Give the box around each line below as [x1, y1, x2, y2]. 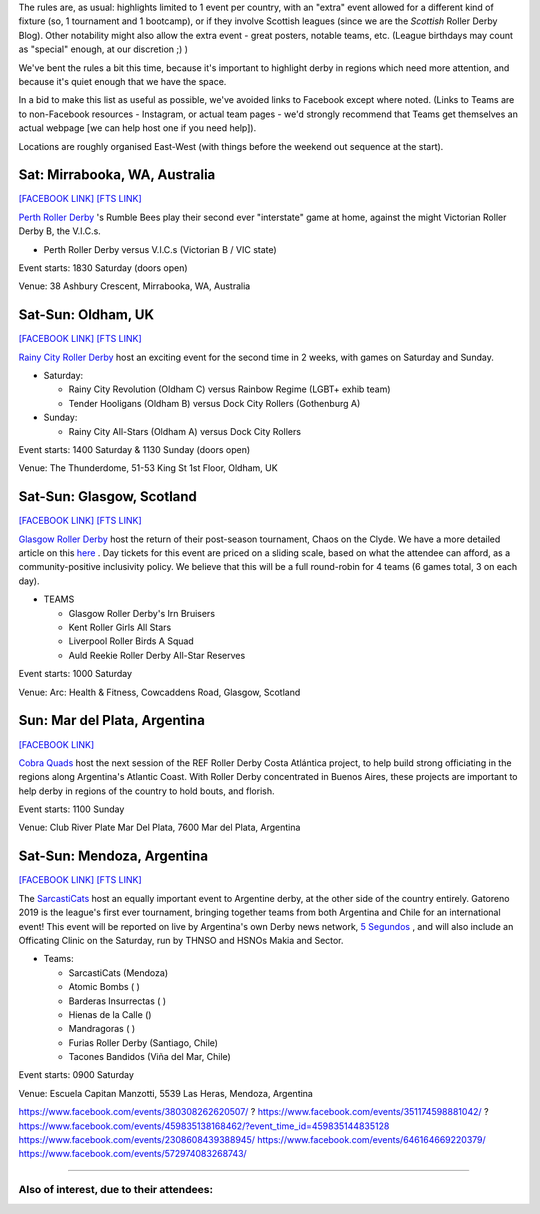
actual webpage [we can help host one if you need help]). [18, 122, 257, 134]
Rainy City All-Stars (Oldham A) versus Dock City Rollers [68, 425, 302, 437]
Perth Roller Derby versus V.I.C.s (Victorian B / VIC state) [43, 243, 277, 255]
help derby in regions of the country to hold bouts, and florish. [18, 785, 275, 797]
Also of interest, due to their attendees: [18, 1183, 214, 1197]
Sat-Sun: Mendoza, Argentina [18, 848, 209, 865]
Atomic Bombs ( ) [68, 981, 140, 993]
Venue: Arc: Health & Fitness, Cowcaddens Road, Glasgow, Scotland [18, 686, 301, 698]
